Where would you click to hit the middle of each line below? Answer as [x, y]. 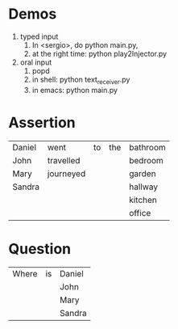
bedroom [146, 160]
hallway [143, 187]
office [140, 213]
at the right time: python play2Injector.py [99, 53]
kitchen [143, 200]
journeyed [66, 173]
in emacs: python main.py [75, 90]
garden [142, 173]
